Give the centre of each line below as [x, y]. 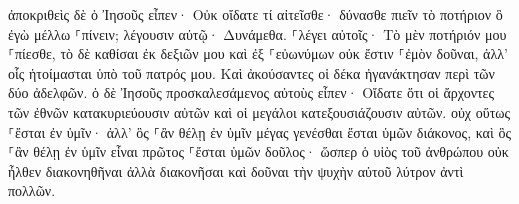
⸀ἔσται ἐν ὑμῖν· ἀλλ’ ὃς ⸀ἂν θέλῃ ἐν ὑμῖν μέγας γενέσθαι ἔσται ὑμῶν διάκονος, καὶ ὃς [259, 131]
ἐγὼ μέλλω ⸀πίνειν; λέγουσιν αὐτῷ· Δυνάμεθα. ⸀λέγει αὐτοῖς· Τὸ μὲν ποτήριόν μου [257, 33]
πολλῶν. [32, 190]
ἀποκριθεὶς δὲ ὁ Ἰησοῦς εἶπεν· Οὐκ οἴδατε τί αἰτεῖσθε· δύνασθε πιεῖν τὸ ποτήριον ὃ [255, 14]
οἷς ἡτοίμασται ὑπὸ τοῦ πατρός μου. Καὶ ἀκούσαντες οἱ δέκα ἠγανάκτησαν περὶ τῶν [251, 72]
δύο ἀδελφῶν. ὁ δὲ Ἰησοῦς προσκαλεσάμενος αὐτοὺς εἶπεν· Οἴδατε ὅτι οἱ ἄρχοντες [251, 92]
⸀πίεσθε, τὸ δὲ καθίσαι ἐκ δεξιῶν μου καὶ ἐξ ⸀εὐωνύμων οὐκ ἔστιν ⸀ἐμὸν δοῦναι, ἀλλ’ [258, 53]
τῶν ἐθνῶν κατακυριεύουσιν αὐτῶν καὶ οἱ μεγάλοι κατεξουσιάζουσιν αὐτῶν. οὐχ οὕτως [259, 111]
